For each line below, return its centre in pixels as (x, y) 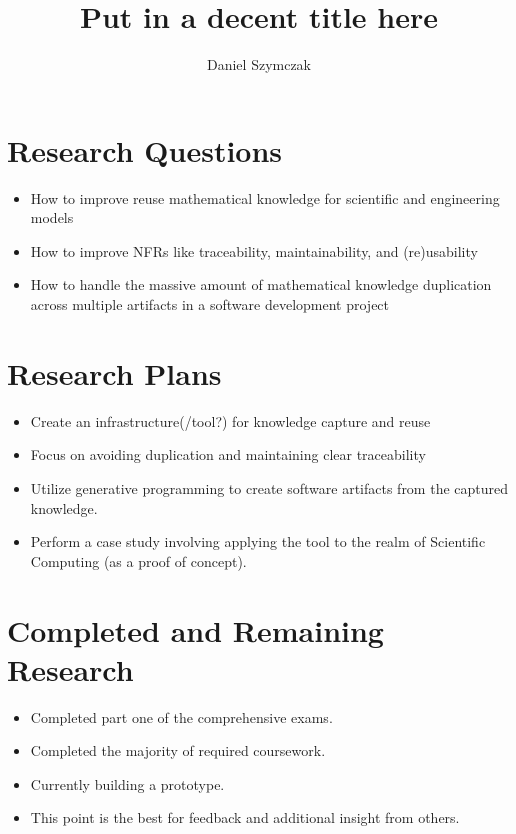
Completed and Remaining (195, 629)
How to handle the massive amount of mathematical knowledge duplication (261, 284)
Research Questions (145, 149)
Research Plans (114, 372)
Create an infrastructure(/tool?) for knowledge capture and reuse (230, 420)
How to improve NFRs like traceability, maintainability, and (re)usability (254, 250)
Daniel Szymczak (259, 64)
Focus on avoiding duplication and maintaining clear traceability (228, 454)
